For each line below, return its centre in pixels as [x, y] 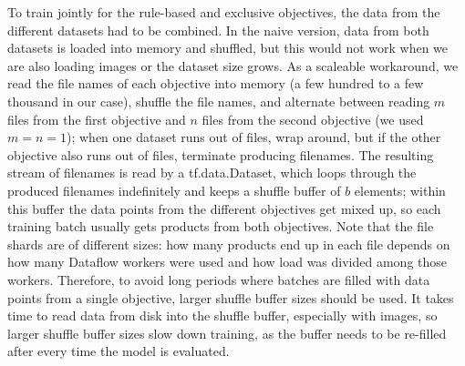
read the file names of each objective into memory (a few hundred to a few [216, 83]
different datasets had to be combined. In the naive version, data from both [218, 30]
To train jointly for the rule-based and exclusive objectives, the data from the [224, 12]
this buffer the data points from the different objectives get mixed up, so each [224, 208]
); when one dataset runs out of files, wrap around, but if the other [254, 137]
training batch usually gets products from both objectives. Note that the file [221, 226]
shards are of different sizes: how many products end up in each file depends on [229, 244]
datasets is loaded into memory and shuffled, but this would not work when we [228, 48]
